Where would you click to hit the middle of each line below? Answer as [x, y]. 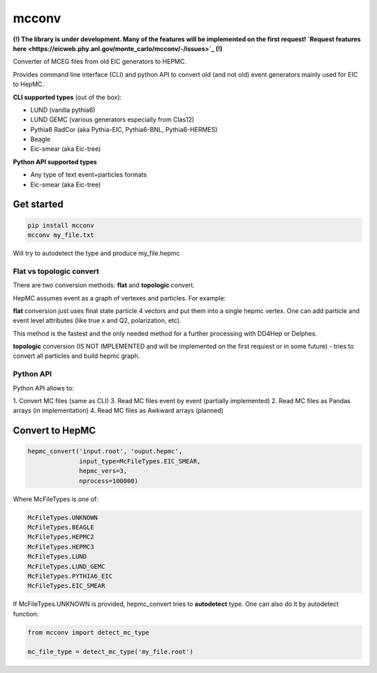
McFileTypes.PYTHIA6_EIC [70, 576]
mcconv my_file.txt [61, 235]
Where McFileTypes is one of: [56, 499]
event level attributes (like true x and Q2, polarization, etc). [97, 321]
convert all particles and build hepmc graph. [76, 356]
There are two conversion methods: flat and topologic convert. [104, 285]
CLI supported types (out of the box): [67, 97]
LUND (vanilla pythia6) [63, 110]
